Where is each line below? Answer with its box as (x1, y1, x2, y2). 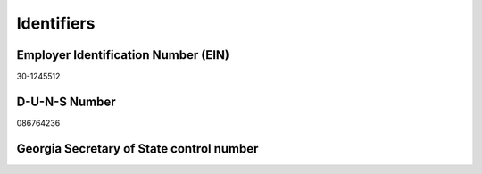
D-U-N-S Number (16, 94, 116, 109)
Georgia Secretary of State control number (16, 141, 259, 156)
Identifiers (16, 13, 96, 33)
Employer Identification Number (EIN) (16, 47, 230, 62)
